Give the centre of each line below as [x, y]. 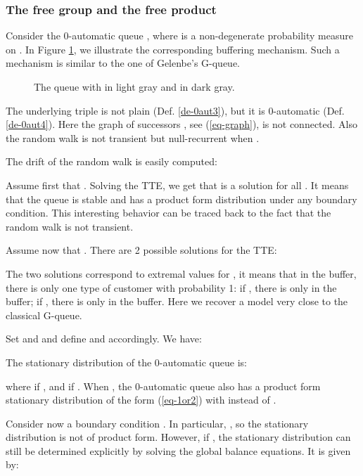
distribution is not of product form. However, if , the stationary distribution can [178, 437]
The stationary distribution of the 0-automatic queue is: [126, 362]
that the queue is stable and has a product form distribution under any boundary [181, 199]
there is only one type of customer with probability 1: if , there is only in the [171, 287]
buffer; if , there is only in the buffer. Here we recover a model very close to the [177, 301]
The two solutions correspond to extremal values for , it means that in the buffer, [181, 273]
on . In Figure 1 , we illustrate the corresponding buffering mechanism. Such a [173, 49]
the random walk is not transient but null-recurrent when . [133, 137]
